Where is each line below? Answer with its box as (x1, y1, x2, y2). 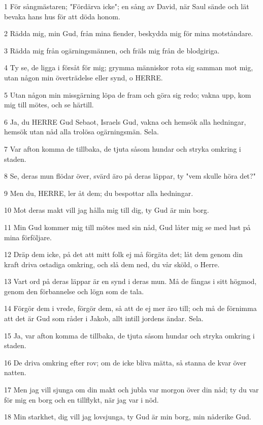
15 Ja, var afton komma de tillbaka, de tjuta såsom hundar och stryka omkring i (4, 330, 255, 341)
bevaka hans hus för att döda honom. (4, 11, 120, 21)
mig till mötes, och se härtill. (4, 99, 94, 110)
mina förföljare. (4, 232, 52, 242)
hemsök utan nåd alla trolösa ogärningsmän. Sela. (4, 126, 159, 137)
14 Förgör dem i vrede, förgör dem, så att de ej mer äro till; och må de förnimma (4, 303, 257, 314)
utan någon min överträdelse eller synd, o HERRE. (4, 72, 163, 82)
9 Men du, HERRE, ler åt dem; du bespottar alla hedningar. (4, 187, 193, 198)
